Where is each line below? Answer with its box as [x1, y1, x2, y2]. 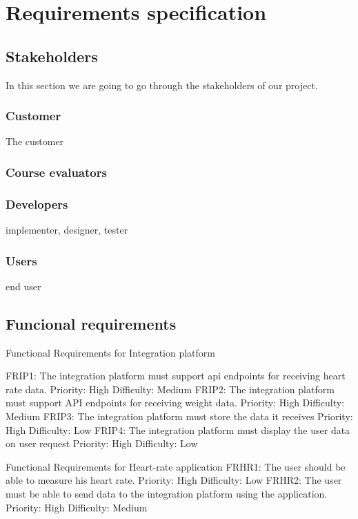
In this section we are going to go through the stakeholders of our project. [6, 77, 318, 92]
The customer [6, 134, 64, 149]
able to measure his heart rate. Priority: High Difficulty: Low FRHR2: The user [6, 473, 342, 487]
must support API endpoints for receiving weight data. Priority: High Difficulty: [6, 395, 345, 410]
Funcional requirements [6, 312, 177, 334]
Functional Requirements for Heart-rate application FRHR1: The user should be [6, 459, 346, 473]
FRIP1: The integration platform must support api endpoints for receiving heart [6, 368, 346, 383]
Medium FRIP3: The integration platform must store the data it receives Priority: [6, 409, 353, 424]
